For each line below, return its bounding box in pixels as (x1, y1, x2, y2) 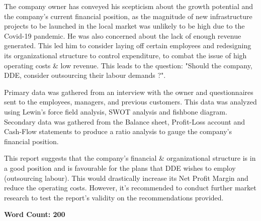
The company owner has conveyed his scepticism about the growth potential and (4, 1, 253, 11)
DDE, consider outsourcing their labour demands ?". (4, 70, 166, 80)
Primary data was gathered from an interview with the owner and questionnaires (4, 86, 253, 97)
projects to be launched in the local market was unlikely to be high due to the (4, 21, 245, 31)
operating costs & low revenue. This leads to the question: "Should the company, (4, 60, 252, 70)
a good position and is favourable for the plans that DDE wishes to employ (4, 162, 236, 173)
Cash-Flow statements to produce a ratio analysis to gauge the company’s (4, 126, 232, 137)
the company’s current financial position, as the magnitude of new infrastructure (4, 11, 252, 21)
